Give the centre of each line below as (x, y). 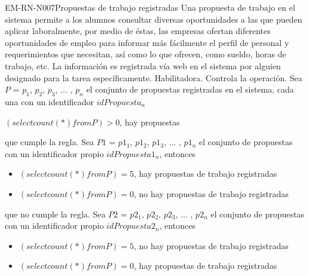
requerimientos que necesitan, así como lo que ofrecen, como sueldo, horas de (146, 54)
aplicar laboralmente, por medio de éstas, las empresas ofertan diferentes (138, 31)
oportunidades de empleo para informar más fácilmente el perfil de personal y (147, 42)
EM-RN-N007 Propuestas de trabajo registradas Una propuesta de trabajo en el (150, 7)
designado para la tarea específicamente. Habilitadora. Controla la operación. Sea (154, 77)
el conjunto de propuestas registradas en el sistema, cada (190, 89)
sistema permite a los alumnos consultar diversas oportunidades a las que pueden (154, 19)
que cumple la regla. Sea (49, 142)
